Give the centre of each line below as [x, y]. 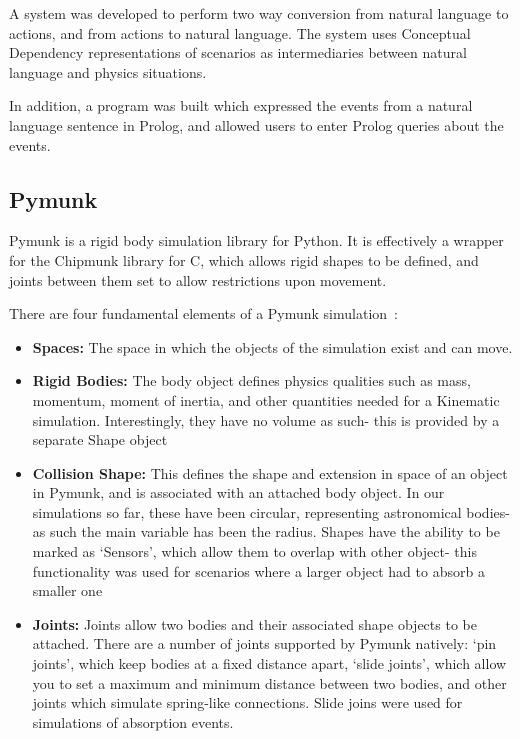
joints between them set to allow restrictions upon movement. [198, 279]
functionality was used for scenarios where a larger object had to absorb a [258, 570]
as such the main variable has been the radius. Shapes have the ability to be [266, 531]
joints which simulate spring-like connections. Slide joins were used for [247, 702]
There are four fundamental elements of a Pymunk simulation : [203, 313]
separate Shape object [100, 439]
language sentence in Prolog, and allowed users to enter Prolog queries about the [256, 124]
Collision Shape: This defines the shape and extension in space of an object [270, 472]
